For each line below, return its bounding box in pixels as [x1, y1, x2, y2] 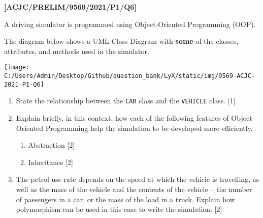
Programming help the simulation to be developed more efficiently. [45, 122, 253, 133]
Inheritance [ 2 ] [28, 156, 73, 167]
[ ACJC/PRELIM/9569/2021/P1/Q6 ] [4, 2, 137, 12]
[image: [4, 64, 30, 71]
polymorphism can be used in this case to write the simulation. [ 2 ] [16, 204, 222, 214]
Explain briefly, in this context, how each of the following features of [16, 113, 229, 123]
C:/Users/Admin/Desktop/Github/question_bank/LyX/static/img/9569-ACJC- [4, 72, 255, 80]
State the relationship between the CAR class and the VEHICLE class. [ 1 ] [16, 95, 236, 106]
